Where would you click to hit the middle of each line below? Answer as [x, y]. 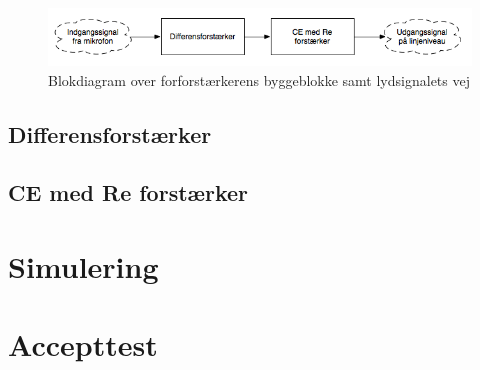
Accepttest [83, 344]
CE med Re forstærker [128, 192]
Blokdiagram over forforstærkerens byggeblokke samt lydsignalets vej [259, 79]
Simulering [83, 266]
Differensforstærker [110, 133]
